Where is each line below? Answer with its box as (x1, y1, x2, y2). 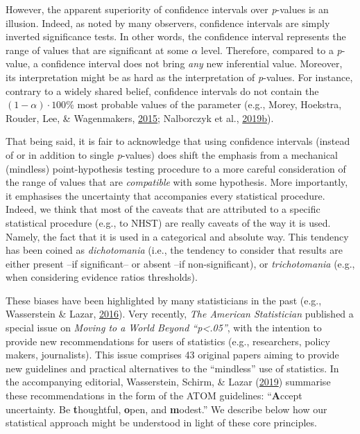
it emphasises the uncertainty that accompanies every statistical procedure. (6, 188, 325, 202)
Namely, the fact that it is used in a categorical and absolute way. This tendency (6, 229, 349, 243)
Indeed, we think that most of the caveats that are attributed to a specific (6, 202, 320, 216)
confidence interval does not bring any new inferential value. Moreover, (41, 56, 343, 71)
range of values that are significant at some (6, 42, 189, 57)
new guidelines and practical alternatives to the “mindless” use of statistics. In (6, 361, 339, 375)
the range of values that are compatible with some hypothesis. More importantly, (6, 175, 348, 189)
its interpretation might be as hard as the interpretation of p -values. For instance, (6, 69, 353, 84)
